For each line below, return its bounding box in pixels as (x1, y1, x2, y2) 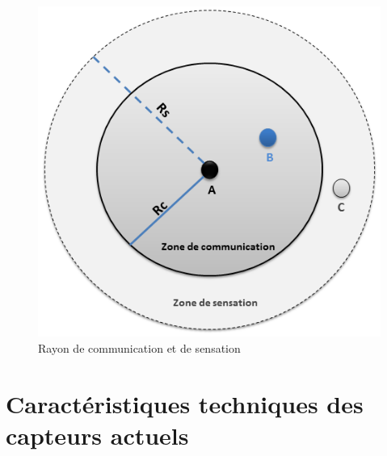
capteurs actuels (6, 418, 189, 451)
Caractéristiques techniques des (6, 387, 364, 420)
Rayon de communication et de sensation (38, 340, 241, 356)
